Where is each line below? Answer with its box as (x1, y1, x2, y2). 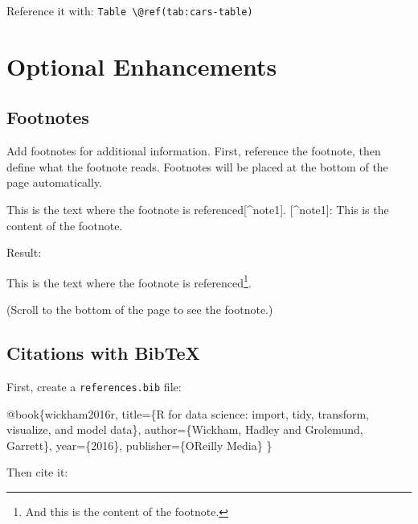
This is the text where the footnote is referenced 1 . (6, 271, 252, 291)
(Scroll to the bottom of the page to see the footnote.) (6, 301, 273, 318)
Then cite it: (6, 464, 68, 481)
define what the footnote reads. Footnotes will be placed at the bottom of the (6, 158, 388, 175)
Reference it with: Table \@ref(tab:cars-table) (6, 2, 253, 19)
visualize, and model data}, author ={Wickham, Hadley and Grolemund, (6, 421, 363, 438)
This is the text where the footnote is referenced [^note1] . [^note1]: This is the (6, 201, 389, 218)
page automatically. (6, 174, 103, 191)
